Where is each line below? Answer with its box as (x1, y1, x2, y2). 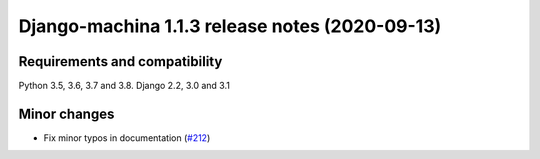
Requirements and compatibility (18, 53, 223, 70)
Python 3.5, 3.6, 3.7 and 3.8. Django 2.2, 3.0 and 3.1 (18, 80, 230, 92)
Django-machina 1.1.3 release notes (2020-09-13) (18, 15, 442, 37)
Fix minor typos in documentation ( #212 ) (43, 131, 211, 144)
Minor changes (18, 105, 115, 122)
